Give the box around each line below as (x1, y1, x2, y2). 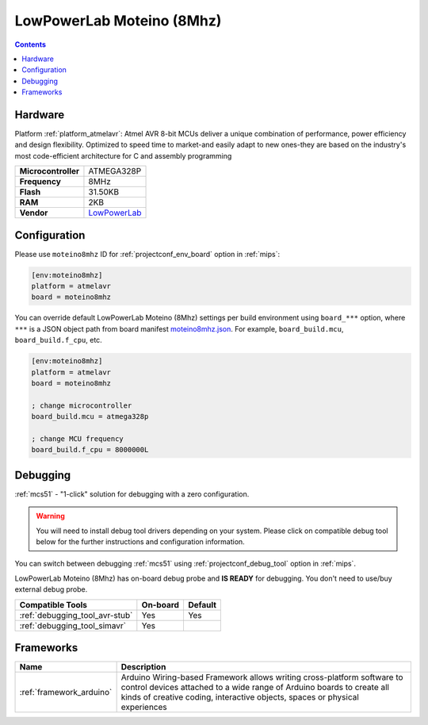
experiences (120, 702, 167, 713)
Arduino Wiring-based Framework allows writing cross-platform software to (120, 672, 403, 683)
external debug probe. (14, 585, 88, 594)
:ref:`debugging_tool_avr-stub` (19, 609, 133, 620)
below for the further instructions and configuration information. (36, 537, 245, 547)
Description (120, 662, 166, 673)
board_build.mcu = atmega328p (31, 412, 149, 421)
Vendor (19, 207, 48, 218)
